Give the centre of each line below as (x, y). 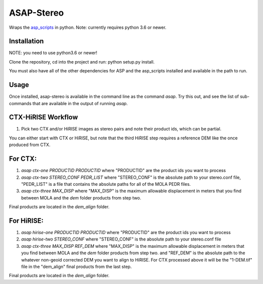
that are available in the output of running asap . (80, 103)
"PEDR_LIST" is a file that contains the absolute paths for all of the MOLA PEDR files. (106, 184)
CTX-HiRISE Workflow (43, 117)
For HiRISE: (26, 221)
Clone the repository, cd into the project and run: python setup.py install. (82, 62)
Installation (26, 41)
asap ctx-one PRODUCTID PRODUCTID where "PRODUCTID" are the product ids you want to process (123, 171)
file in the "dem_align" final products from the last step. (76, 266)
